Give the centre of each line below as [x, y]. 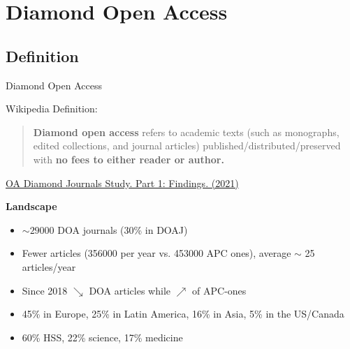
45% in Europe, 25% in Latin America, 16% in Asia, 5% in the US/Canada [183, 314]
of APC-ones [219, 290]
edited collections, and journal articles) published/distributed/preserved [187, 146]
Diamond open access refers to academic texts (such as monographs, [186, 132]
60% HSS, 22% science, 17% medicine [102, 337]
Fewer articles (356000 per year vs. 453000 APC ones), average [156, 253]
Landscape [31, 206]
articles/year [49, 266]
